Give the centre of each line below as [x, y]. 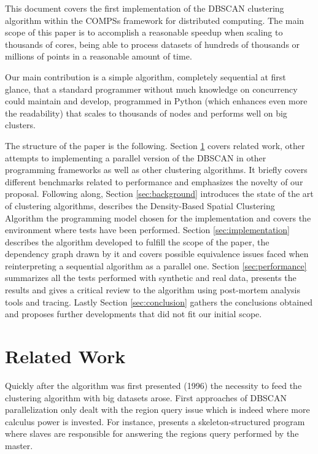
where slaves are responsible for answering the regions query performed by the [152, 433]
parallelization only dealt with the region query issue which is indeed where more [157, 410]
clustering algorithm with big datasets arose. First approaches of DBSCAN [146, 397]
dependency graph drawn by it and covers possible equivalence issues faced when [157, 254]
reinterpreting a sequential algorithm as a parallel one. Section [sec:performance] [156, 265]
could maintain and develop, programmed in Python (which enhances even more [156, 101]
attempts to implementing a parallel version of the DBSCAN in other [136, 157]
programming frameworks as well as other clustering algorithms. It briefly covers [156, 170]
